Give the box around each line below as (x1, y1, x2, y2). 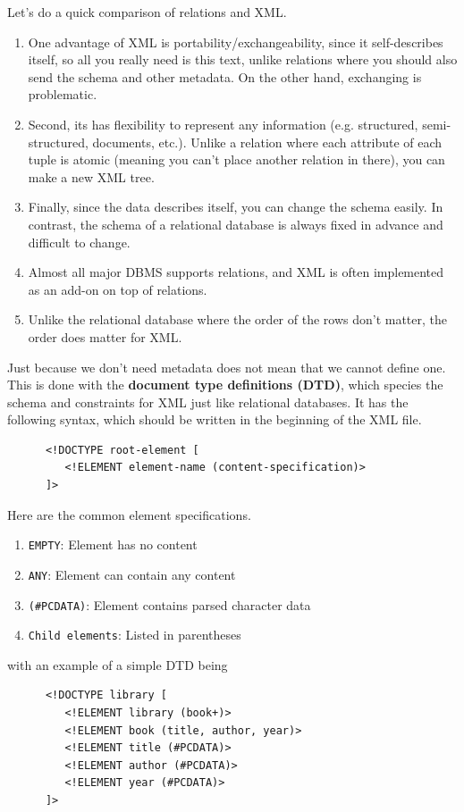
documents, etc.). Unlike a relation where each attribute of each (92, 132, 443, 151)
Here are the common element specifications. (7, 505, 251, 523)
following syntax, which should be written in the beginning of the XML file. (7, 410, 422, 429)
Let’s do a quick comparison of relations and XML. (7, 3, 287, 21)
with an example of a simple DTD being (7, 655, 228, 674)
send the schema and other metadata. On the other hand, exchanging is (28, 67, 422, 86)
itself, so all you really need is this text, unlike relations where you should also (28, 50, 458, 69)
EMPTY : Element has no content (28, 535, 198, 554)
